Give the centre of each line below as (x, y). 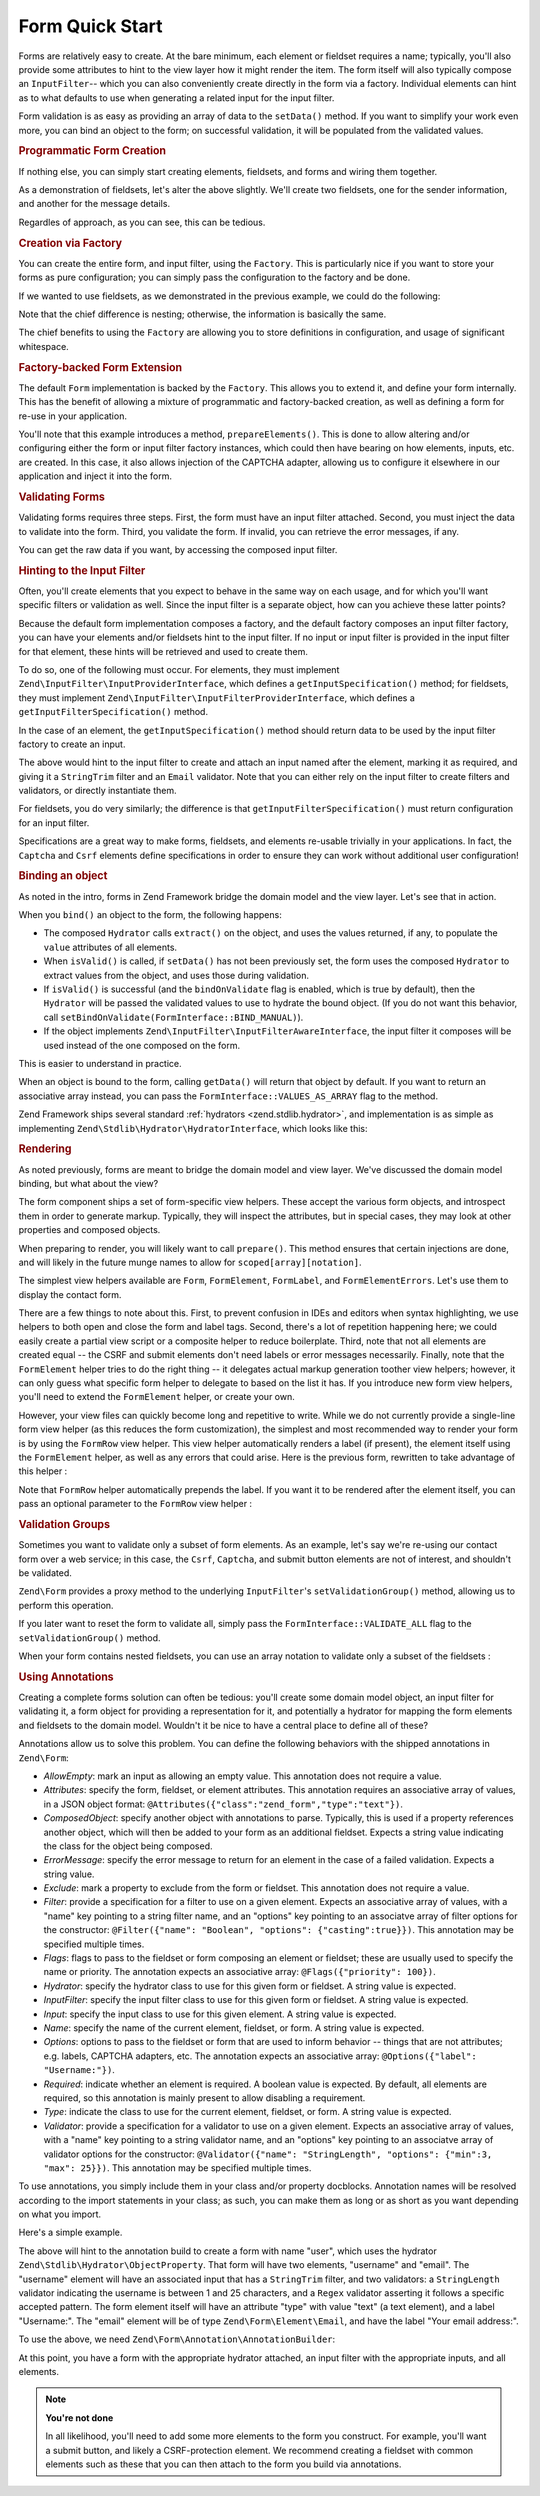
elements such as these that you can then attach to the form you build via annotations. (223, 2464)
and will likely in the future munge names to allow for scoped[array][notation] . (190, 1262)
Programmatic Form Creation (92, 151)
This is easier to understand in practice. (100, 1063)
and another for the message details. (94, 204)
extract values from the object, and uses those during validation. (176, 975)
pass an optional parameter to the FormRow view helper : (135, 1504)
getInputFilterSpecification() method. (113, 712)
